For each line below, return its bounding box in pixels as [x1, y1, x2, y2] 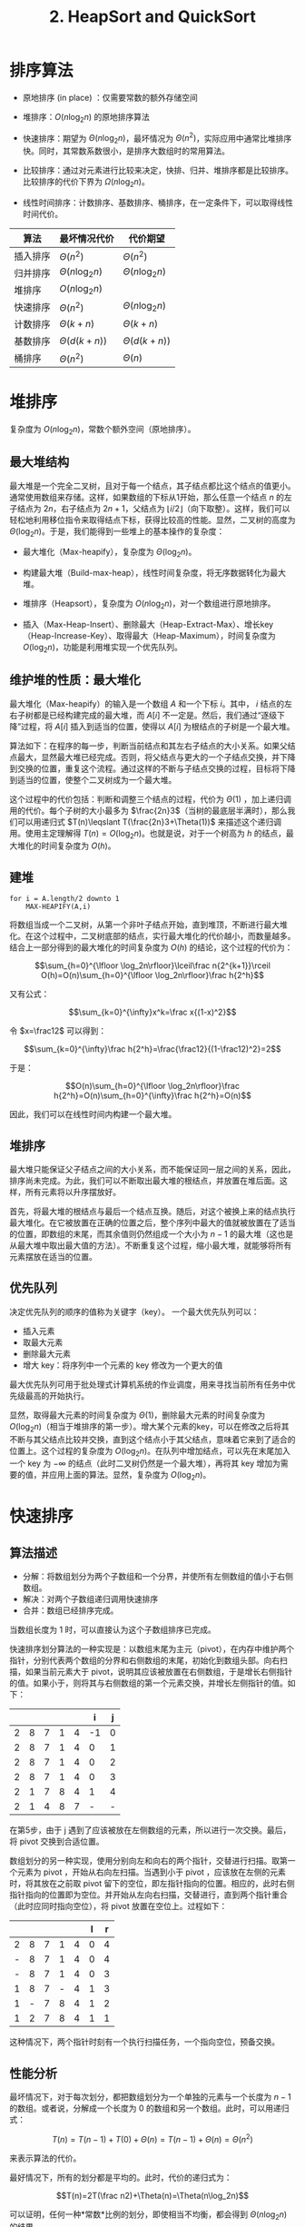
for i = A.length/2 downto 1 [9, 895, 120, 904]
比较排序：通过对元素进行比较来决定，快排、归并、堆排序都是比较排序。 [22, 165, 293, 176]
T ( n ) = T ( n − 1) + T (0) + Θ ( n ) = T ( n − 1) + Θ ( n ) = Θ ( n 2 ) [51, 2132, 254, 2144]
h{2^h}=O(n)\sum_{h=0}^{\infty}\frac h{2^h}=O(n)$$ [54, 1090, 251, 1101]
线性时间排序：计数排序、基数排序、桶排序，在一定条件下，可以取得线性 [22, 197, 293, 208]
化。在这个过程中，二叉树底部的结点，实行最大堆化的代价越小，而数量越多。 [9, 931, 296, 942]
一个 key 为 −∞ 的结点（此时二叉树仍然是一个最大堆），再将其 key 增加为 [9, 1458, 281, 1469]
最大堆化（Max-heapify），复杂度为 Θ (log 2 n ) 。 [22, 547, 197, 559]
